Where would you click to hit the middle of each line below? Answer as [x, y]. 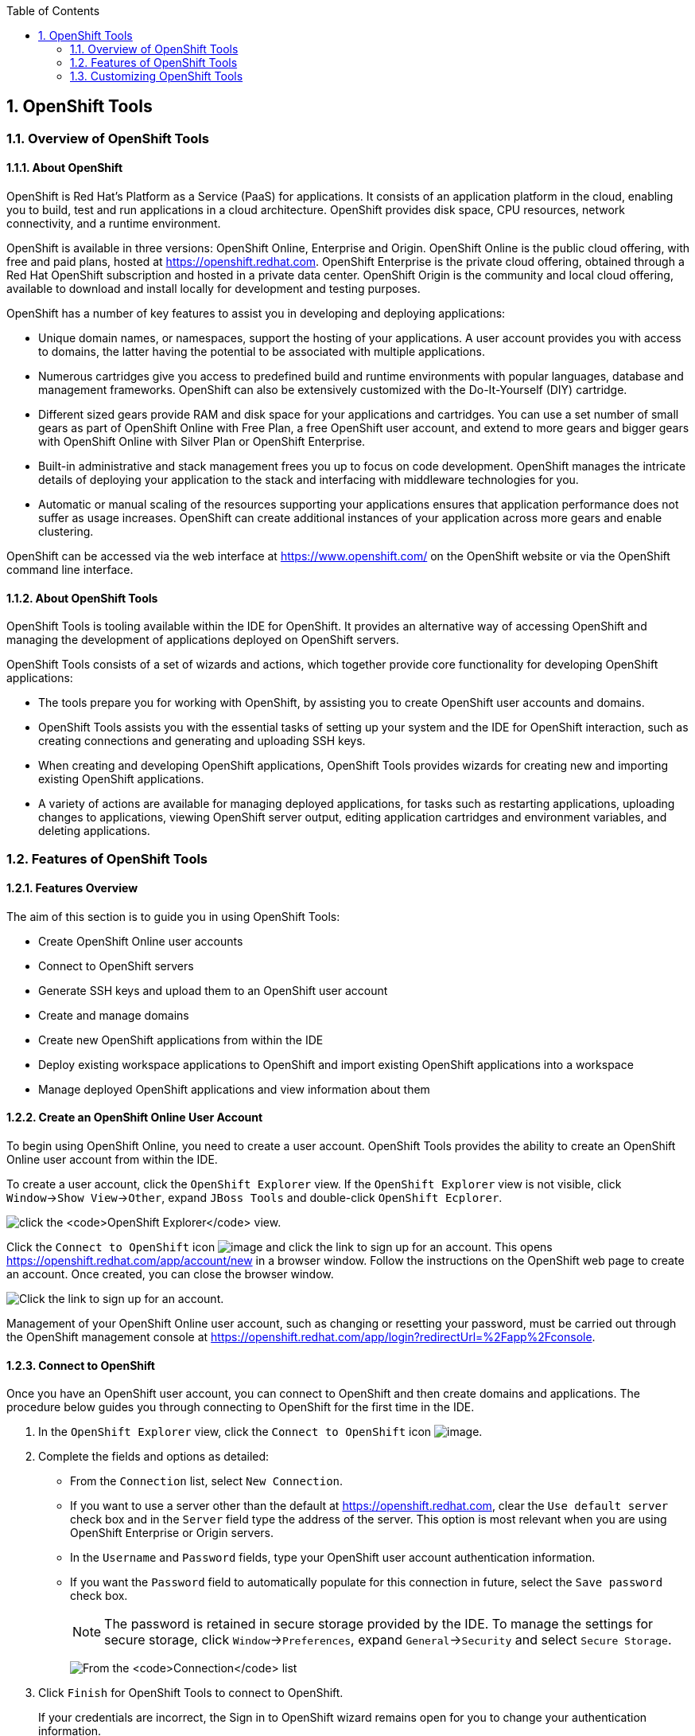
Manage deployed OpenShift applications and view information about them [234, 1089]
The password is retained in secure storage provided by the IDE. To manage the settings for [379, 1624]
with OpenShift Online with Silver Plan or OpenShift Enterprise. [202, 442]
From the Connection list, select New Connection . [207, 1481]
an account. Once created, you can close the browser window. [170, 1274]
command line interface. [70, 570]
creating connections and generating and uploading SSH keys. [202, 741]
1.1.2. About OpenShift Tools [82, 598]
